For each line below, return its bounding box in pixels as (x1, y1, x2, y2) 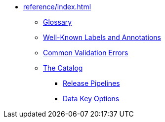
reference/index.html (23, 2, 91, 11)
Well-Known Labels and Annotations (43, 33, 161, 41)
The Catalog (43, 64, 83, 72)
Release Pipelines (63, 79, 120, 87)
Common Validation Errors (43, 48, 128, 57)
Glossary (43, 18, 72, 26)
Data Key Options (63, 94, 120, 103)
